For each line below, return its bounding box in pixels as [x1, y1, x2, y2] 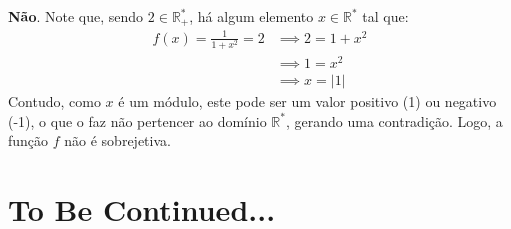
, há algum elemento [189, 6, 314, 26]
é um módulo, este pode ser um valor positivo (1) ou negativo [118, 91, 497, 112]
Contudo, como [8, 91, 101, 112]
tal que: [362, 6, 409, 26]
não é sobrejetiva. [64, 130, 171, 151]
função [8, 130, 49, 151]
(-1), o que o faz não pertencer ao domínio [8, 110, 267, 131]
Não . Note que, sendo [8, 6, 144, 26]
